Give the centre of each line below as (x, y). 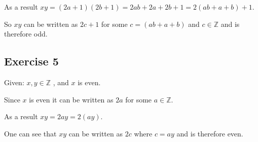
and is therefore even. (210, 133)
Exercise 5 (31, 61)
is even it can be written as (71, 99)
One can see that (30, 133)
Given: (14, 82)
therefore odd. (26, 34)
